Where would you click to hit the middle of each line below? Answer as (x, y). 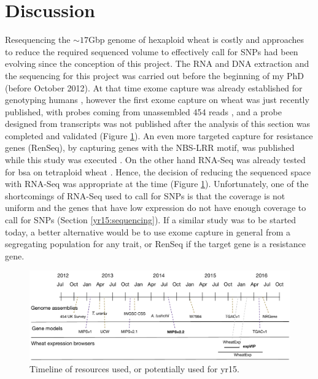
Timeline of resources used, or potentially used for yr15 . (134, 369)
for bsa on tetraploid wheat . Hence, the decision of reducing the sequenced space (158, 171)
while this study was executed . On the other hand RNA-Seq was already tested (155, 160)
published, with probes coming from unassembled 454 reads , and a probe (143, 111)
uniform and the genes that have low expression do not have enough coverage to (156, 208)
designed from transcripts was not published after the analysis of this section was (158, 124)
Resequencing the (38, 40)
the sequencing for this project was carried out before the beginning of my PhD (154, 75)
